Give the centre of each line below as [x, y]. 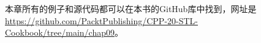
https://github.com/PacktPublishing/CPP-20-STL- [102, 20]
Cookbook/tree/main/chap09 [60, 32]
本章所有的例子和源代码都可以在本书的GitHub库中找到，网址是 [131, 8]
